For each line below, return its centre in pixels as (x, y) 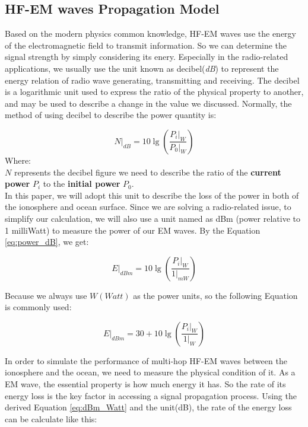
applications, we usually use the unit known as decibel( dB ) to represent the (142, 68)
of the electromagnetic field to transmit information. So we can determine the (146, 45)
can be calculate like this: (51, 418)
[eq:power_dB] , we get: (47, 242)
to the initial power (82, 184)
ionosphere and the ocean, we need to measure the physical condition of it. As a (150, 372)
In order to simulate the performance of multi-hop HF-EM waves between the (146, 360)
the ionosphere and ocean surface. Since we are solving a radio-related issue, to (148, 207)
